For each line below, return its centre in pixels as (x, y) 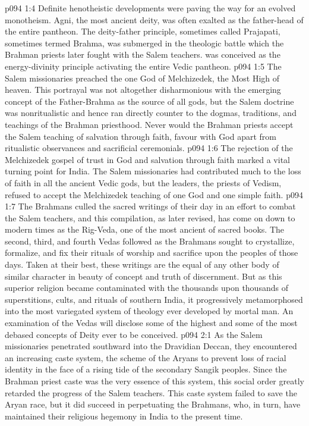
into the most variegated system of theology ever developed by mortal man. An (149, 311)
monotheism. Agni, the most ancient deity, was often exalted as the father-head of (154, 19)
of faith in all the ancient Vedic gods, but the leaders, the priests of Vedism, (143, 182)
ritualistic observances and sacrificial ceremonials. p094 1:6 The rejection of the (149, 148)
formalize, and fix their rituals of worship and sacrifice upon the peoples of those (152, 253)
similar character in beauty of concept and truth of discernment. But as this (144, 276)
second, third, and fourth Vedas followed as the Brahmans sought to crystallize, (150, 241)
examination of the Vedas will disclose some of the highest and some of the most (151, 323)
